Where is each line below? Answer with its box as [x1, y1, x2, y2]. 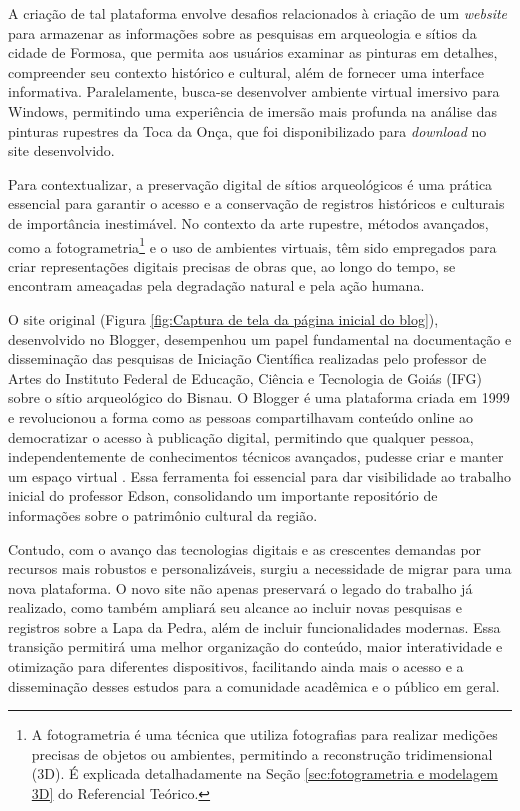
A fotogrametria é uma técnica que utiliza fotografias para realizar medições [31, 724, 498, 745]
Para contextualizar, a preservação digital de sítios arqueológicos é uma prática [8, 173, 493, 194]
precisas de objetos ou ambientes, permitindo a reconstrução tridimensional [31, 743, 493, 764]
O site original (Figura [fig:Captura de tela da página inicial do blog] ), [8, 308, 439, 329]
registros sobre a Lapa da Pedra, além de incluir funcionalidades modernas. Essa [8, 616, 501, 637]
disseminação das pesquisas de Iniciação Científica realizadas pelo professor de [8, 348, 487, 369]
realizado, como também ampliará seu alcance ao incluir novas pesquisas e [8, 597, 462, 618]
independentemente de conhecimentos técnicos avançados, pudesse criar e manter [8, 446, 504, 467]
